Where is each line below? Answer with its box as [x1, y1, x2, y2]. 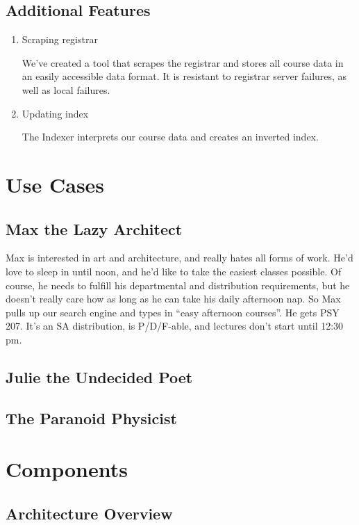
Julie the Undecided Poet [6, 366, 193, 387]
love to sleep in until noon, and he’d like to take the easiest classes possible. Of [6, 264, 342, 278]
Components [6, 455, 128, 483]
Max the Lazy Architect [6, 218, 183, 239]
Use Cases [6, 170, 105, 198]
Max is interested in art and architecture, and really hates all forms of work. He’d [6, 250, 353, 265]
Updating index [22, 106, 89, 120]
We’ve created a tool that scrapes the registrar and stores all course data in [22, 55, 344, 70]
